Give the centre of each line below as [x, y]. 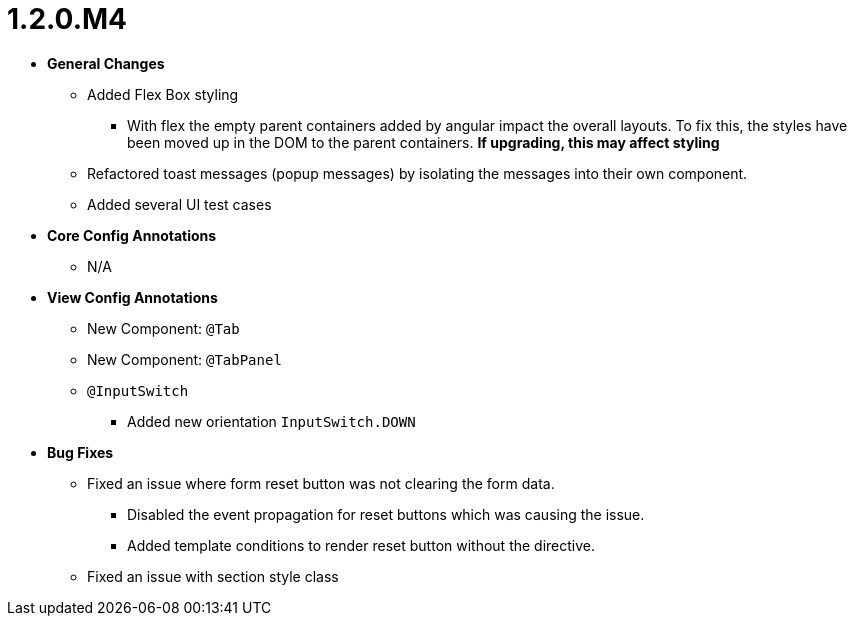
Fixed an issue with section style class [213, 576]
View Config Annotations [132, 297]
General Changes [106, 63]
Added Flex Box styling [163, 94]
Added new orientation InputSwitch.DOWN [271, 421]
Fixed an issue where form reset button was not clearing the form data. [321, 483]
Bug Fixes [80, 452]
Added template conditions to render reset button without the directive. [361, 545]
